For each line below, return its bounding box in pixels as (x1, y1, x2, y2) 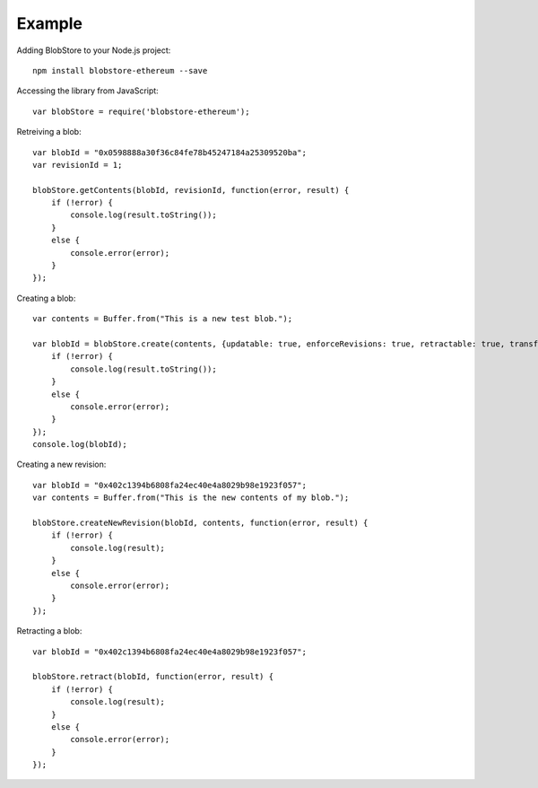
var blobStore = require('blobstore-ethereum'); (32, 106, 250, 117)
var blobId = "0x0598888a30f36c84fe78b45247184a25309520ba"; (32, 147, 307, 157)
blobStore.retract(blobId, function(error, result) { (32, 671, 273, 682)
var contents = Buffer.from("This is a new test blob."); (32, 314, 293, 324)
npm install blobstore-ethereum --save (32, 66, 208, 75)
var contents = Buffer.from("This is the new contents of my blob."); (32, 493, 350, 503)
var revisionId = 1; (32, 160, 123, 170)
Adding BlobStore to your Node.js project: (16, 45, 171, 56)
